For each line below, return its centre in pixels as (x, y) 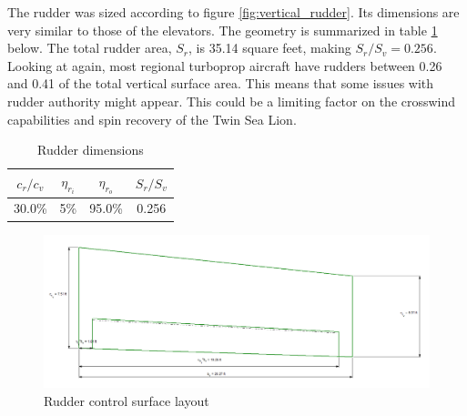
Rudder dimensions (91, 150)
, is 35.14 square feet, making (270, 48)
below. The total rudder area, (90, 48)
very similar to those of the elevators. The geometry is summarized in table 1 (223, 30)
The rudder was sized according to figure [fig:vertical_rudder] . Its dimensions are (233, 12)
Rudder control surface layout (127, 400)
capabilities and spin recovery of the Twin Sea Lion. (152, 119)
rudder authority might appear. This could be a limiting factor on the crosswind (232, 101)
